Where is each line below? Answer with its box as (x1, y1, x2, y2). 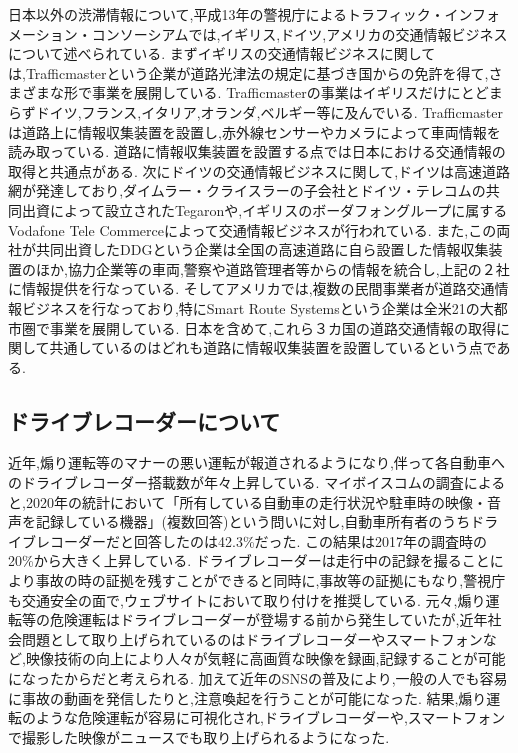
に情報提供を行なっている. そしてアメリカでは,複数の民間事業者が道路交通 (8, 278, 495, 299)
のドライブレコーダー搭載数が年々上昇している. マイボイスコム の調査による (8, 472, 506, 493)
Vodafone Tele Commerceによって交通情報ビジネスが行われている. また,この (8, 219, 497, 240)
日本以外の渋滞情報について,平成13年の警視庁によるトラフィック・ (8, 4, 445, 24)
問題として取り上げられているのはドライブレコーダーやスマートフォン (21, 628, 483, 649)
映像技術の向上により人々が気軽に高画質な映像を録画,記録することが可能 (25, 648, 506, 669)
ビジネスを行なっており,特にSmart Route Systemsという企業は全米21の (21, 297, 480, 318)
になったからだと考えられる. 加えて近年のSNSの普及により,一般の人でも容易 (8, 668, 508, 689)
